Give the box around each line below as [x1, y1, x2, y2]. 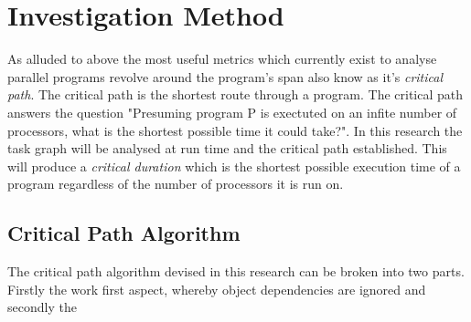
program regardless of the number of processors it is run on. [7, 174, 344, 193]
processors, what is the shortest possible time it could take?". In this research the [7, 120, 463, 140]
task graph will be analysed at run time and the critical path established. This [7, 139, 447, 158]
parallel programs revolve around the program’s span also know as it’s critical [7, 67, 444, 86]
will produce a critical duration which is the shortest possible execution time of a [7, 156, 461, 175]
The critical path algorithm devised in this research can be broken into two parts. [7, 262, 465, 281]
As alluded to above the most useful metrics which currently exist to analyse [7, 49, 437, 68]
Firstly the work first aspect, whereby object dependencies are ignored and [7, 279, 426, 298]
